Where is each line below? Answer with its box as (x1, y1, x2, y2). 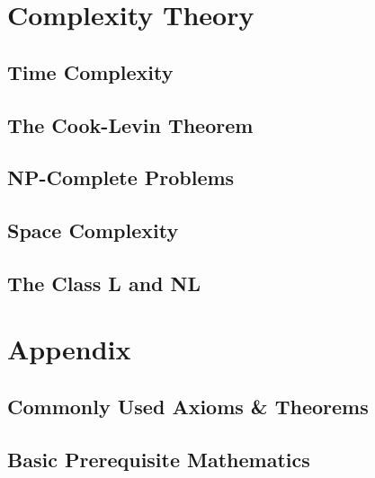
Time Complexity (7, 58, 174, 85)
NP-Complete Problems (7, 164, 235, 191)
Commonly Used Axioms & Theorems (7, 393, 369, 420)
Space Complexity (7, 217, 179, 244)
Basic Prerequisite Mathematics (7, 445, 310, 473)
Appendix (7, 331, 131, 367)
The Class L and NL (7, 269, 201, 297)
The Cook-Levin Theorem (7, 111, 254, 138)
